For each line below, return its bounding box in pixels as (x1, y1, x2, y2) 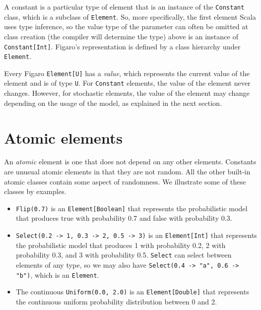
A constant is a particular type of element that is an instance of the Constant (4, 2, 244, 12)
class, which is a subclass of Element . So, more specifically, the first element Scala (4, 11, 256, 22)
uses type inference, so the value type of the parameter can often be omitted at (4, 21, 248, 32)
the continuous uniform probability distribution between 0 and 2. (16, 296, 217, 306)
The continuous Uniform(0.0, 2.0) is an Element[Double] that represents (16, 286, 249, 297)
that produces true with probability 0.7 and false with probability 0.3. (16, 213, 232, 223)
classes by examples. (4, 186, 67, 197)
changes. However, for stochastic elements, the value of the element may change (4, 88, 250, 98)
